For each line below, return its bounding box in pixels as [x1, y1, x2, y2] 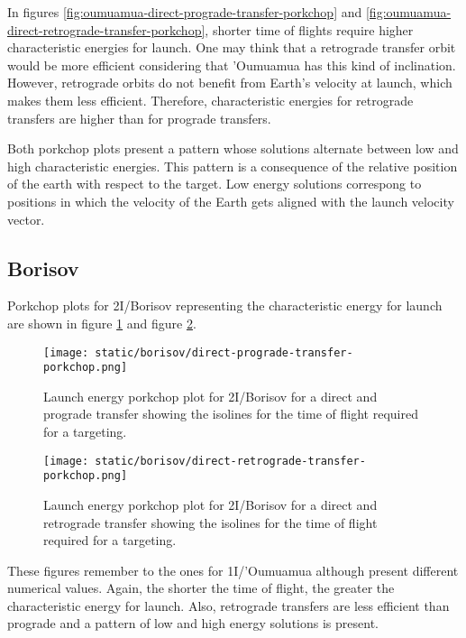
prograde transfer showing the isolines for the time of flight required [43, 404, 418, 423]
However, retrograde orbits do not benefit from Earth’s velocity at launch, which [7, 73, 452, 92]
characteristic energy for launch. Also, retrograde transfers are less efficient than [7, 596, 450, 615]
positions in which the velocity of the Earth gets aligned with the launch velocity [7, 191, 454, 210]
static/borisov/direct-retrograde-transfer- [95, 454, 366, 467]
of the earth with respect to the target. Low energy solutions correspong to [7, 174, 422, 193]
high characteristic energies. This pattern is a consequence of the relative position [7, 156, 458, 175]
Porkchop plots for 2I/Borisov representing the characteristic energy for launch [7, 296, 443, 315]
